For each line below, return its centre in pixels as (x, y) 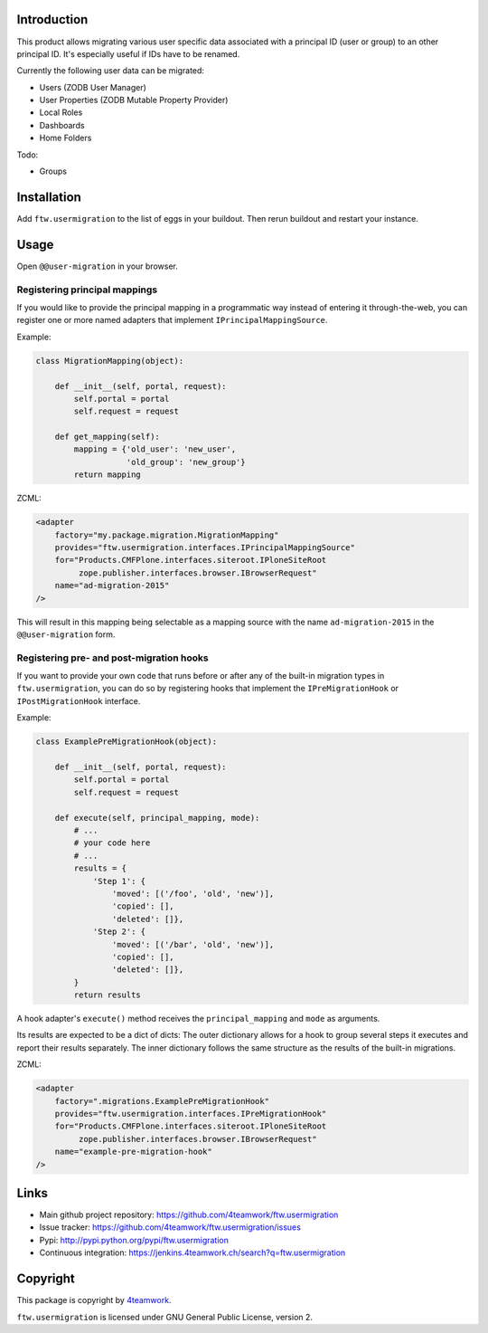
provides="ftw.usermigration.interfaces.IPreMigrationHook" (191, 1114)
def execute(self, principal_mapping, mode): (157, 818)
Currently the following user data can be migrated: (111, 71)
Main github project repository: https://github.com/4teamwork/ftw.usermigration (189, 1215)
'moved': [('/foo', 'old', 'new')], (193, 893)
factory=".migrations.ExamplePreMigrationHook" (162, 1101)
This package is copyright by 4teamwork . (94, 1300)
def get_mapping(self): (107, 437)
